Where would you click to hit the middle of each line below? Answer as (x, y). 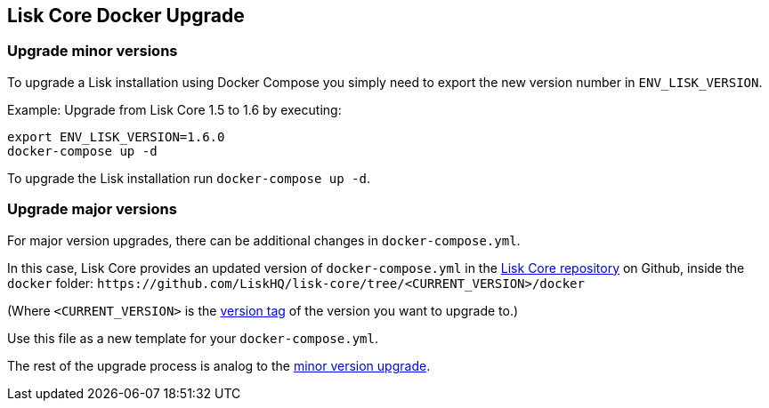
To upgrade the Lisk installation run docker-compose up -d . (189, 178)
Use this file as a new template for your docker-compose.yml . (193, 338)
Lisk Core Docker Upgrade (126, 16)
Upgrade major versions (92, 209)
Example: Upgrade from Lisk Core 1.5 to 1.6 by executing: (174, 109)
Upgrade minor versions (93, 51)
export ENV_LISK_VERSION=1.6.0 (116, 136)
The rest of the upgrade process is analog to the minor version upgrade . (219, 365)
